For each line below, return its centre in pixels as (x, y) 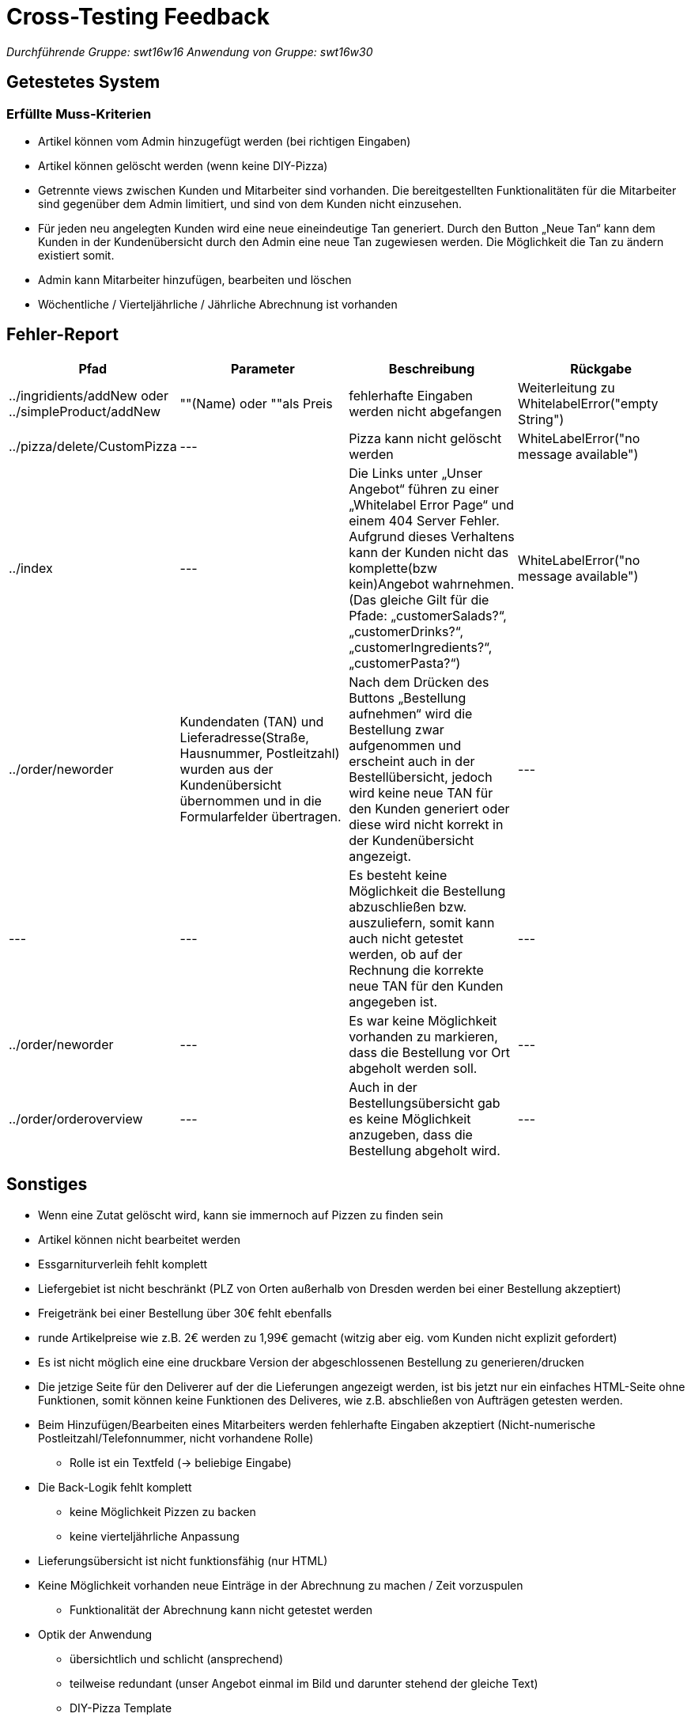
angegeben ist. (393, 1001)
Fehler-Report (62, 335)
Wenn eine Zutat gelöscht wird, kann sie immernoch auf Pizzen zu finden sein (241, 1215)
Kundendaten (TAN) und (252, 721)
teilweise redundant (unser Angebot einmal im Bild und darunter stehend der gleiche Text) (304, 1683)
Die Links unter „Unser (416, 473)
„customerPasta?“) (405, 663)
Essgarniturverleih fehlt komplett (123, 1264)
